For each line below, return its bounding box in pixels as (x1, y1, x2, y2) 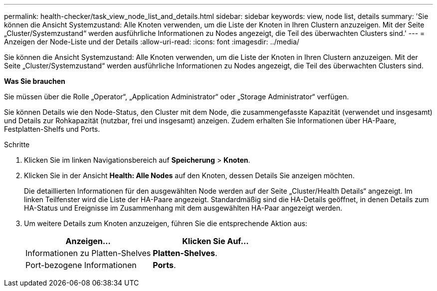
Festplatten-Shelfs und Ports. (4, 125, 100, 133)
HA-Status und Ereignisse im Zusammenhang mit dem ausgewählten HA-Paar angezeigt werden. (24, 204, 343, 212)
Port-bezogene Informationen (25, 260, 137, 270)
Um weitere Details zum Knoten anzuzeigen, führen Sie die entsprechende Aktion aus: (24, 219, 307, 228)
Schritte (4, 140, 30, 149)
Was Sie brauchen (4, 77, 65, 85)
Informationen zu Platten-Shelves (25, 248, 151, 258)
